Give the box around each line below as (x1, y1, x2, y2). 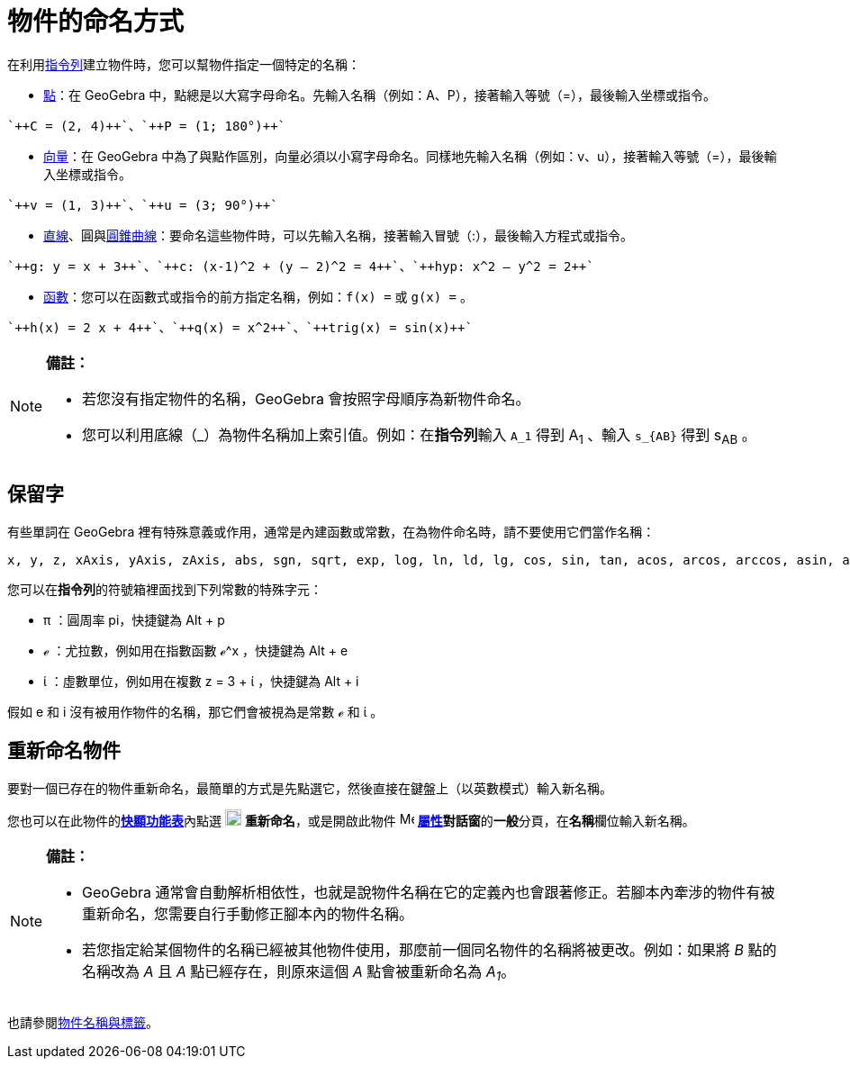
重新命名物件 (7, 739, 121, 763)
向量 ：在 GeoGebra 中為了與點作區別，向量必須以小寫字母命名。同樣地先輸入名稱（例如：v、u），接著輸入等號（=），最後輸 (43, 148, 777, 164)
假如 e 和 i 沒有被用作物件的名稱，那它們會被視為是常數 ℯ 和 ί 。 (7, 703, 384, 719)
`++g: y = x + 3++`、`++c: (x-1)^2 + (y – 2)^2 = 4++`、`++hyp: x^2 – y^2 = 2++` (7, 258, 594, 274)
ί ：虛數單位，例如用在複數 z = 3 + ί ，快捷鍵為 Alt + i (43, 673, 359, 689)
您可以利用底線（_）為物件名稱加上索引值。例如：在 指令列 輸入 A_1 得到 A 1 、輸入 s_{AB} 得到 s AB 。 (82, 425, 756, 447)
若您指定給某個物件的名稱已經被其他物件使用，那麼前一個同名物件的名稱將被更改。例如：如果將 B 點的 (82, 940, 777, 959)
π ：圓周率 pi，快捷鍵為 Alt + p (43, 611, 225, 628)
